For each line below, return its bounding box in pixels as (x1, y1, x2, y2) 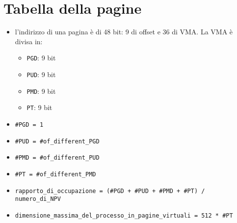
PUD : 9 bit (26, 69, 56, 79)
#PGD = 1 (15, 121, 44, 128)
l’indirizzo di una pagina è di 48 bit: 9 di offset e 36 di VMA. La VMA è (15, 27, 233, 37)
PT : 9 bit (26, 102, 53, 112)
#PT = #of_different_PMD (15, 170, 96, 178)
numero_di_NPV (15, 195, 61, 203)
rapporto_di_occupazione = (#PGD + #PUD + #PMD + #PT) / (15, 187, 205, 195)
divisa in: (15, 36, 43, 46)
